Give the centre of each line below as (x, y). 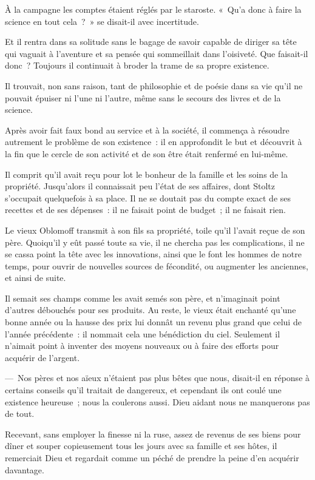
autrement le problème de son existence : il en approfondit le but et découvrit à (154, 142)
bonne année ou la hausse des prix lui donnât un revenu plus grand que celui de (153, 322)
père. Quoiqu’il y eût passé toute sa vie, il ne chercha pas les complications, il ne (155, 242)
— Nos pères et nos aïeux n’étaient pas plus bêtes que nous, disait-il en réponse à (157, 378)
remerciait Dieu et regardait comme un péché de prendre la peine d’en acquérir (152, 458)
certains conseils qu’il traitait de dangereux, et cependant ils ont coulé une (143, 390)
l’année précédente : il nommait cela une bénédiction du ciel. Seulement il (143, 333)
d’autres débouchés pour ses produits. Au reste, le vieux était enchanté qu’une (151, 310)
